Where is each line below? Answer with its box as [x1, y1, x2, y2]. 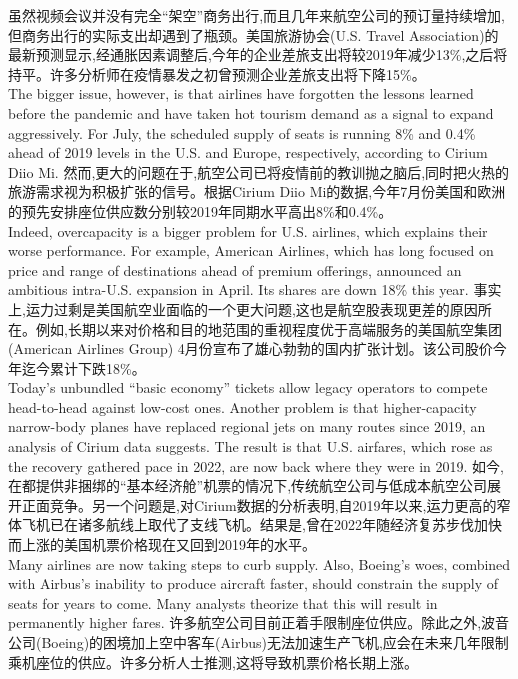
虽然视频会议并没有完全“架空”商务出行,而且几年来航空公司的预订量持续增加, [8, 5, 505, 25]
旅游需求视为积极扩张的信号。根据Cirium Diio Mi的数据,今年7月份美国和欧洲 [8, 181, 506, 202]
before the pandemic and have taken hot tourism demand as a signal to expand [8, 102, 494, 123]
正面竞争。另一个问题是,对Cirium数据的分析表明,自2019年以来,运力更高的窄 [21, 494, 511, 515]
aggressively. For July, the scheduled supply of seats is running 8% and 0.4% [8, 122, 476, 143]
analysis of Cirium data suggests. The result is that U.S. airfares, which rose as [8, 436, 493, 457]
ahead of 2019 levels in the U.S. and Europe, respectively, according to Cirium [8, 142, 488, 163]
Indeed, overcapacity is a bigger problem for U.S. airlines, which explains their [8, 220, 488, 241]
